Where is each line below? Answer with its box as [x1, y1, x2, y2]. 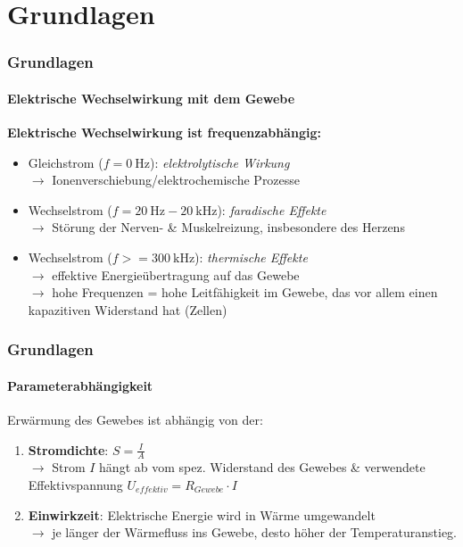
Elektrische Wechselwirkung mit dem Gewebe [7, 88, 295, 107]
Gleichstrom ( [28, 153, 103, 171]
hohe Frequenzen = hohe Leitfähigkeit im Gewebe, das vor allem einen [52, 283, 438, 302]
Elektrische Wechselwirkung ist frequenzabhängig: [7, 123, 321, 142]
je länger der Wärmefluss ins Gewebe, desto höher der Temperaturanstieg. [52, 523, 457, 542]
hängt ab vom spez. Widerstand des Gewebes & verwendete [99, 458, 426, 477]
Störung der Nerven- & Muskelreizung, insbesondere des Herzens [52, 218, 405, 236]
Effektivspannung [28, 476, 123, 494]
